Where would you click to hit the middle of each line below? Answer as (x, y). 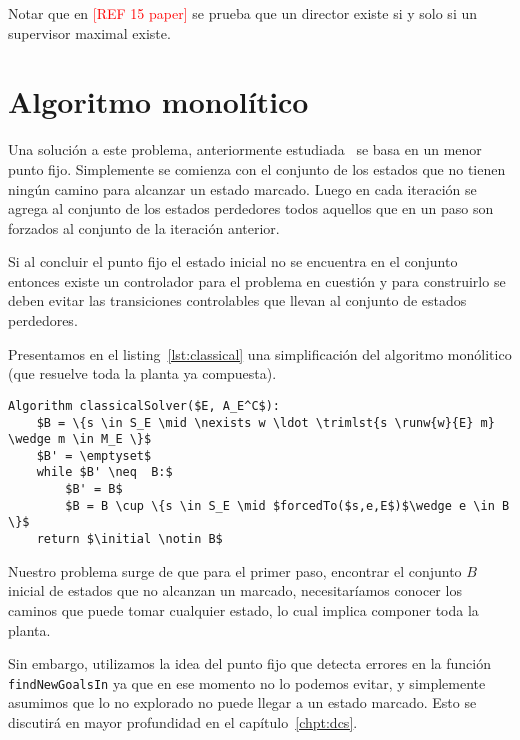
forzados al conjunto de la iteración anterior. (144, 227)
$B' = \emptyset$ (94, 455)
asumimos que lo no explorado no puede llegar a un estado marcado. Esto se (242, 702)
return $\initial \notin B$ (129, 539)
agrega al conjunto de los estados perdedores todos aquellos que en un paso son (251, 208)
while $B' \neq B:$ (104, 472)
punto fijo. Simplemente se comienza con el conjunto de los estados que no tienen (257, 168)
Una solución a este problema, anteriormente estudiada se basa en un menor (245, 149)
